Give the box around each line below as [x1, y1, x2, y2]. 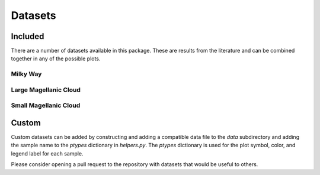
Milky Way [11, 70, 42, 78]
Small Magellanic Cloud [11, 101, 81, 109]
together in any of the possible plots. [11, 55, 101, 62]
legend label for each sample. [11, 150, 84, 157]
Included [11, 31, 44, 41]
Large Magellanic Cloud [11, 86, 81, 94]
